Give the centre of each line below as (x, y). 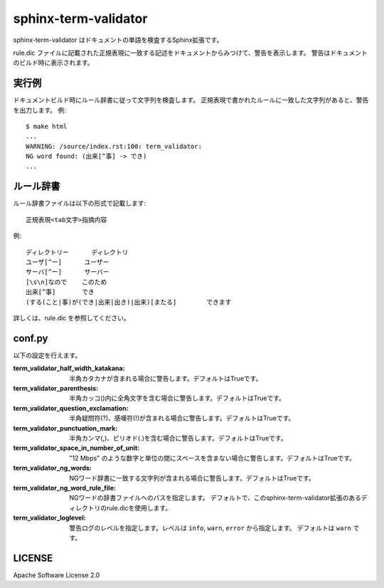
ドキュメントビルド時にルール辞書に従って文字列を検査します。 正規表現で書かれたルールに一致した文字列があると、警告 (191, 100)
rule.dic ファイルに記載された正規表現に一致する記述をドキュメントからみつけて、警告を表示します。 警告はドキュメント (190, 53)
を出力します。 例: (40, 110)
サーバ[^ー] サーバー (68, 272)
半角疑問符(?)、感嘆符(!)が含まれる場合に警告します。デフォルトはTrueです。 (182, 418)
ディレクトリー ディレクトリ (77, 252)
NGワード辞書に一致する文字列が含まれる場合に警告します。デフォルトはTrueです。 (192, 478)
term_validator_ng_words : (53, 468)
